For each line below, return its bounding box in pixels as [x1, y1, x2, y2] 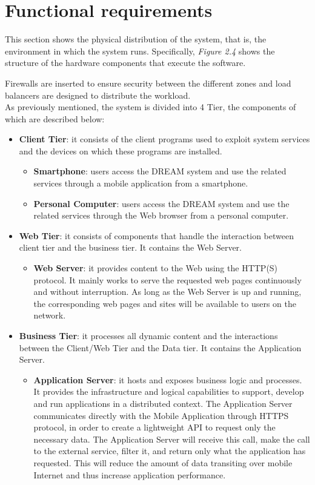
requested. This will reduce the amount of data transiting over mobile [33, 456, 293, 469]
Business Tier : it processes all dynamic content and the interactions [19, 329, 278, 341]
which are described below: [5, 112, 105, 125]
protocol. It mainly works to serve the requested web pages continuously [33, 273, 302, 286]
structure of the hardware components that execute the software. [5, 56, 246, 69]
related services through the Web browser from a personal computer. [33, 209, 289, 222]
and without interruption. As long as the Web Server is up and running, [33, 285, 302, 298]
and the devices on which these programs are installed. [19, 144, 222, 157]
